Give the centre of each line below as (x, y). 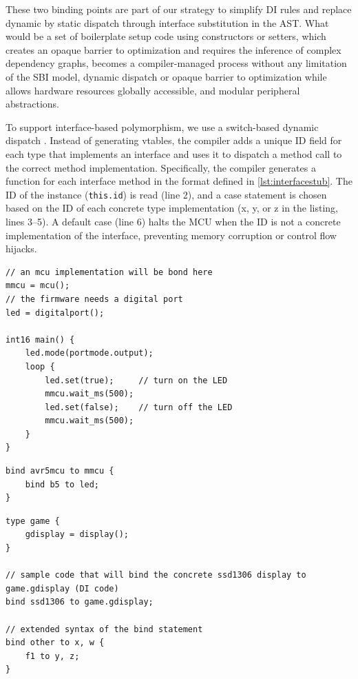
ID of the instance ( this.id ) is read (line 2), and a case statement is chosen (166, 194)
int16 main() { (40, 339)
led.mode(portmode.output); (89, 353)
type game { (33, 521)
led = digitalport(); (55, 313)
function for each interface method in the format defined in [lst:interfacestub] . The (179, 181)
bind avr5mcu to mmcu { (60, 471)
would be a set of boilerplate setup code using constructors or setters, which (166, 36)
